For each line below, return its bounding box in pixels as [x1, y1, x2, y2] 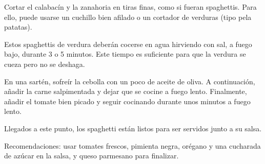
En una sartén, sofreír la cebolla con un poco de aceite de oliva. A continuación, [4, 76, 255, 86]
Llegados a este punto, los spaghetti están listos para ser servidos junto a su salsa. [4, 123, 262, 133]
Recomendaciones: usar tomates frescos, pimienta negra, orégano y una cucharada [4, 140, 261, 151]
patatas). [4, 21, 32, 32]
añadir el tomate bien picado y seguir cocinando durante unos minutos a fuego [4, 96, 251, 106]
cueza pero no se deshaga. [4, 58, 85, 69]
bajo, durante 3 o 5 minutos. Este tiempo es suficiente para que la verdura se [4, 49, 246, 59]
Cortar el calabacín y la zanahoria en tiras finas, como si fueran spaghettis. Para [4, 2, 257, 12]
